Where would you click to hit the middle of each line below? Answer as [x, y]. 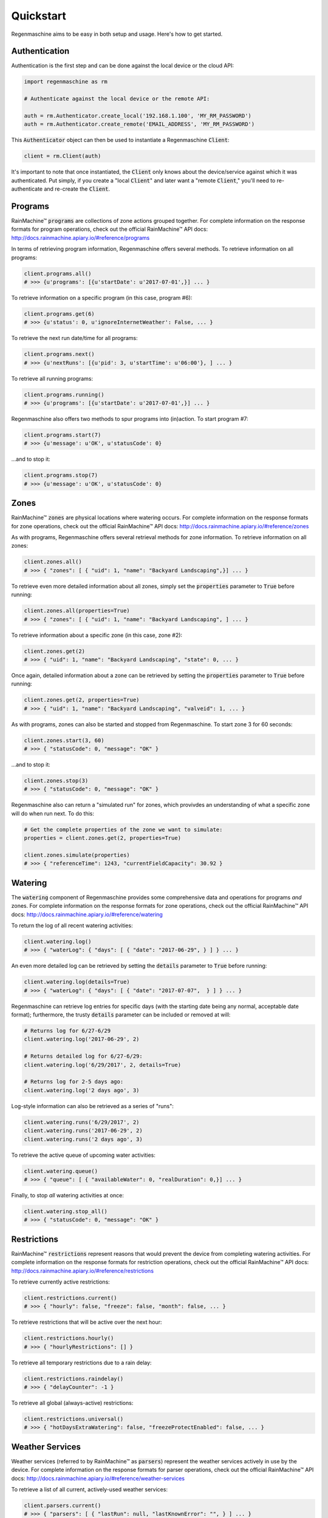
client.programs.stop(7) [61, 475]
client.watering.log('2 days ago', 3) [82, 1090]
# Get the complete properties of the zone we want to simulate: [123, 829]
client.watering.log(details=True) [77, 982]
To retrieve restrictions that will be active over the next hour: [87, 1322]
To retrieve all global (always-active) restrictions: [72, 1403]
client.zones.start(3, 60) [64, 740]
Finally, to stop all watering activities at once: [67, 1195]
